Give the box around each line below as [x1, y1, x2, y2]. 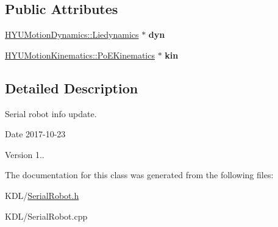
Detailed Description [5, 78, 138, 97]
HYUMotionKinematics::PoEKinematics [5, 48, 155, 61]
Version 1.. [5, 148, 45, 160]
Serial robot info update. [5, 107, 97, 120]
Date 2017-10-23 [5, 128, 66, 140]
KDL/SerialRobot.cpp [5, 209, 88, 222]
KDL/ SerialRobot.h [5, 189, 79, 201]
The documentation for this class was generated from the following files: [5, 168, 274, 181]
